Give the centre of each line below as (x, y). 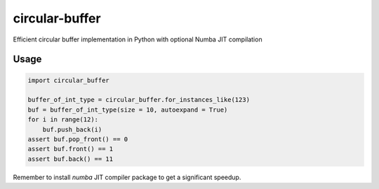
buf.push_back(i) (72, 129)
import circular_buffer (69, 80)
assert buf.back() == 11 (71, 159)
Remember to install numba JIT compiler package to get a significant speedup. (127, 177)
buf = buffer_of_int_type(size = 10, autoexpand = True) (128, 110)
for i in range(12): (63, 120)
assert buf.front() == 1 (71, 149)
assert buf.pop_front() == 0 (78, 139)
